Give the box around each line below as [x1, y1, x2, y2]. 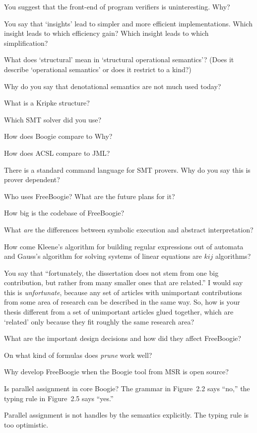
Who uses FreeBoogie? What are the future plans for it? [4, 191, 175, 201]
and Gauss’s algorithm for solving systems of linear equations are [4, 251, 202, 261]
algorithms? [215, 251, 251, 261]
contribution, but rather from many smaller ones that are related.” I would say [4, 277, 243, 288]
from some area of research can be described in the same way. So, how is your [4, 297, 240, 307]
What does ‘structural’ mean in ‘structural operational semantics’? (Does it [4, 54, 234, 65]
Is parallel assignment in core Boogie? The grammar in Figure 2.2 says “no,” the [4, 383, 250, 394]
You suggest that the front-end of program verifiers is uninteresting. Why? [4, 1, 230, 11]
